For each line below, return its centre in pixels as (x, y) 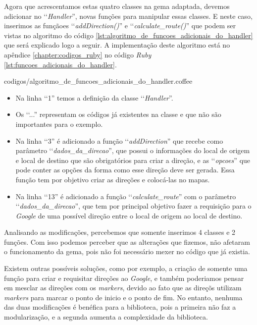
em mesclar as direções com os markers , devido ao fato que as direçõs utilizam (123, 288)
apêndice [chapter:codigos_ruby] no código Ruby (78, 54)
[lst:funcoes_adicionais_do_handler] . (60, 64)
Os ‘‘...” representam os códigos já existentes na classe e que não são (118, 114)
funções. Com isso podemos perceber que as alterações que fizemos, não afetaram (127, 242)
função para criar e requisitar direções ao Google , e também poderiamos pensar (124, 278)
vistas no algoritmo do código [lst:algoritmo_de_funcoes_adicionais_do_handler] (128, 35)
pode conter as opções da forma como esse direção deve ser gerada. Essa (125, 170)
